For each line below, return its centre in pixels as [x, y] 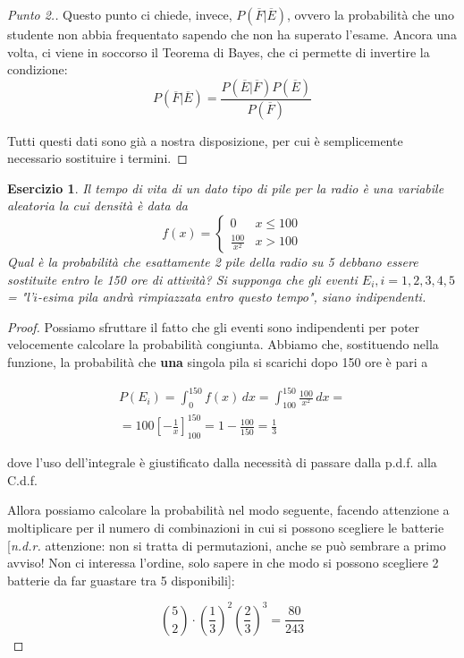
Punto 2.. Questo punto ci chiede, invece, [120, 14]
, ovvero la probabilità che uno [371, 14]
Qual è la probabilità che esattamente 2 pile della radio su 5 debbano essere [213, 262]
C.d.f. [22, 479]
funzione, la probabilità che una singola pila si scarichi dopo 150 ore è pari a [218, 362]
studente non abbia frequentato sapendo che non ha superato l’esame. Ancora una [232, 34]
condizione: [38, 69]
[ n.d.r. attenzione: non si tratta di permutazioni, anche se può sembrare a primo [227, 545]
